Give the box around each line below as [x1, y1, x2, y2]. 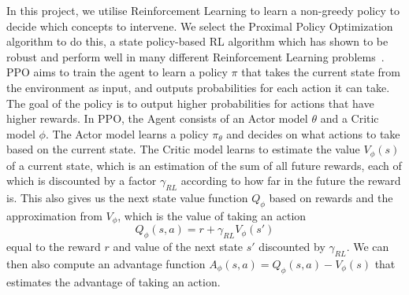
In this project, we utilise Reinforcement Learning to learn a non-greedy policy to [6, 2, 400, 18]
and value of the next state [113, 238, 244, 255]
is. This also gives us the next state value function [6, 190, 248, 206]
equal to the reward [6, 238, 101, 255]
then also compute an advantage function [6, 256, 206, 272]
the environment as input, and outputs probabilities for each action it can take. [6, 79, 390, 95]
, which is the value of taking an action [117, 207, 307, 223]
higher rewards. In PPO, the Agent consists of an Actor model [6, 110, 308, 127]
